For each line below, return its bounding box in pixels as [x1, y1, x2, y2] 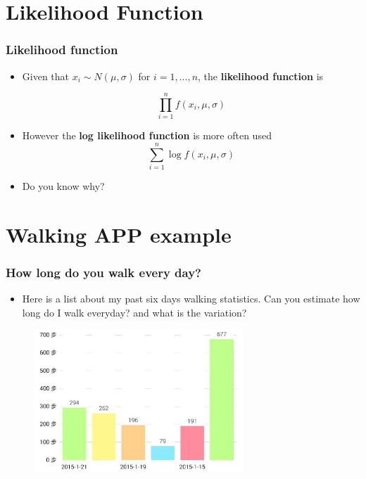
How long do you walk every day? [6, 263, 201, 281]
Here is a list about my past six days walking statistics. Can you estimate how [22, 291, 360, 306]
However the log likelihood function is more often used [22, 128, 272, 143]
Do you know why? [22, 179, 105, 193]
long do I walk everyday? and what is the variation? [22, 305, 247, 319]
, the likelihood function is [198, 68, 324, 83]
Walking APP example [6, 219, 232, 248]
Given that [22, 68, 70, 83]
